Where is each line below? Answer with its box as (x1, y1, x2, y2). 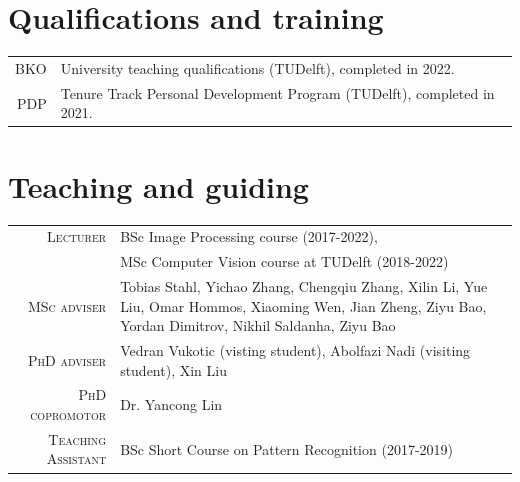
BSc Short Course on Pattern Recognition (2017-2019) (120, 438, 454, 459)
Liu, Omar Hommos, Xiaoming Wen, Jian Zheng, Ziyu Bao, (120, 295, 487, 316)
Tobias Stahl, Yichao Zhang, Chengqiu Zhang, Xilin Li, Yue (120, 275, 488, 296)
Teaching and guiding (8, 165, 309, 206)
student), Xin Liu (120, 359, 227, 380)
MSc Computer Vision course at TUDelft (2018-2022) (120, 251, 449, 272)
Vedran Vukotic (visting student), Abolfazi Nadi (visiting (120, 340, 471, 360)
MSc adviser (27, 295, 107, 316)
